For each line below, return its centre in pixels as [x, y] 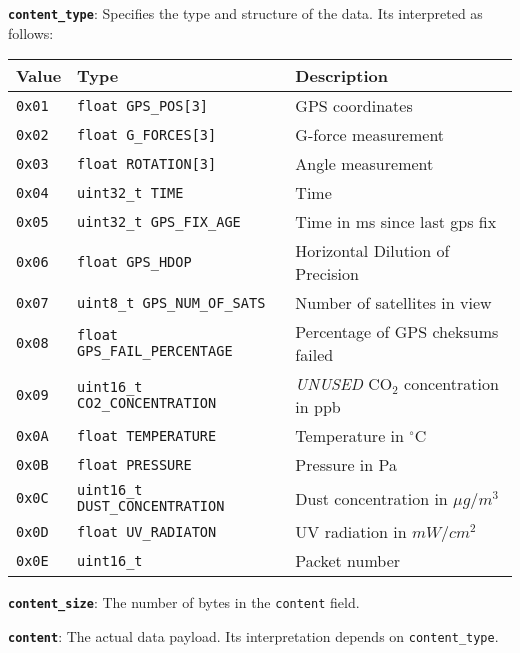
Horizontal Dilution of [372, 251]
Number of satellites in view [393, 303]
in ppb [318, 407]
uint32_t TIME [130, 192]
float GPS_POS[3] [143, 105]
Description [341, 76]
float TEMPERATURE [147, 435]
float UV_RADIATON [147, 531]
